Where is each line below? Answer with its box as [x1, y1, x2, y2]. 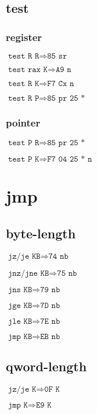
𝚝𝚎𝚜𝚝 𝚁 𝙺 [8, 80, 39, 88]
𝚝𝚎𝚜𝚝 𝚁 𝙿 [8, 94, 39, 102]
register [6, 29, 42, 44]
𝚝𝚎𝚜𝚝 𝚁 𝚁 [8, 52, 39, 60]
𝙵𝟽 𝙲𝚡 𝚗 [47, 80, 74, 88]
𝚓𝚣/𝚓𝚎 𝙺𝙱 [8, 252, 41, 261]
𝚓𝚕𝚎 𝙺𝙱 [8, 317, 33, 326]
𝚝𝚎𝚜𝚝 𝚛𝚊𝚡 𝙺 [8, 66, 48, 74]
